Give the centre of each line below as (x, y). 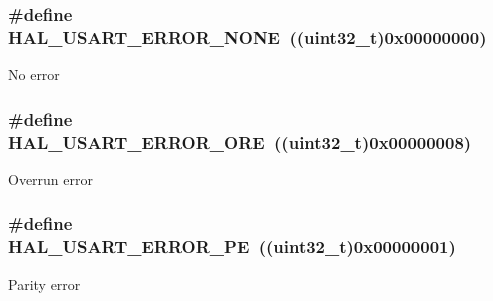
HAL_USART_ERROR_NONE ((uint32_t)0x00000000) (247, 36)
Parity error (44, 283)
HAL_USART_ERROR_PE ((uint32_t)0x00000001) (232, 246)
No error (34, 74)
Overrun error (50, 178)
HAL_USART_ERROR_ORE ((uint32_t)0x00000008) (240, 141)
